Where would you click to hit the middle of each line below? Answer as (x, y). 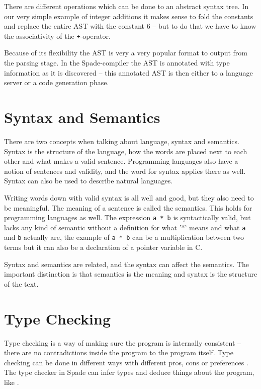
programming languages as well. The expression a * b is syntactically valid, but (127, 217)
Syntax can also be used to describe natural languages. (89, 181)
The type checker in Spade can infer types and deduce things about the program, (129, 372)
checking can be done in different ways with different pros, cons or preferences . (126, 362)
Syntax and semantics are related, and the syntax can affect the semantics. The (126, 264)
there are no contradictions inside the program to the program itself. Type (119, 352)
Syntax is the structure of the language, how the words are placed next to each (126, 151)
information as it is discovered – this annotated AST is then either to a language (128, 72)
